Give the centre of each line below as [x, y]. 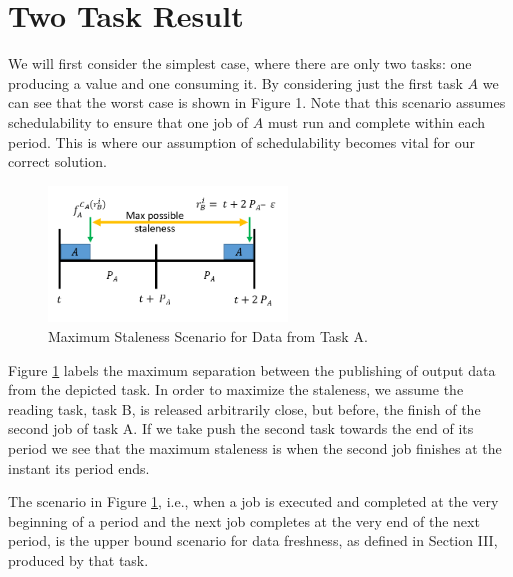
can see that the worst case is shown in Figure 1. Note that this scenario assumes [257, 102]
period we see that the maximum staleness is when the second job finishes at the [255, 447]
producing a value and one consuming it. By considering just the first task [235, 82]
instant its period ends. [79, 467]
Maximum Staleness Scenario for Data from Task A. [208, 336]
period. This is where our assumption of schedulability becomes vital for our [241, 141]
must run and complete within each [376, 121]
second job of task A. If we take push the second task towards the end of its [241, 428]
